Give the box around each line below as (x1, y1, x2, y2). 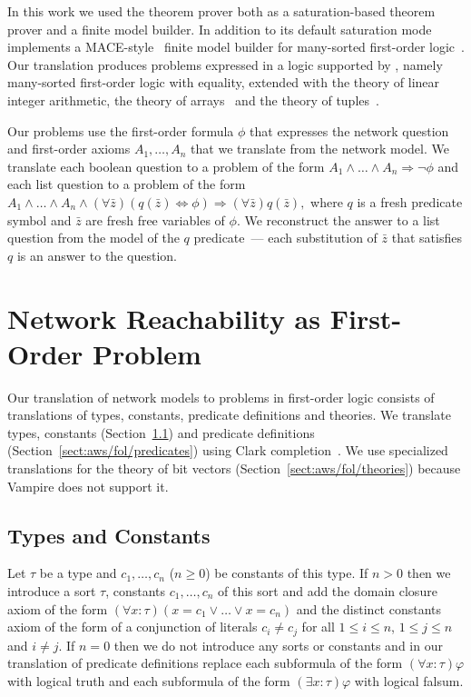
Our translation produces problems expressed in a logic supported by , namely (7, 55, 443, 74)
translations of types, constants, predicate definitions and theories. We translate (7, 405, 451, 424)
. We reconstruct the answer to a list (236, 210, 440, 229)
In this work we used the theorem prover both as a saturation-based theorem (7, 2, 436, 20)
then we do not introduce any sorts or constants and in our (113, 635, 443, 654)
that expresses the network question (250, 121, 449, 140)
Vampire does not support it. (7, 476, 169, 495)
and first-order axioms (7, 139, 131, 158)
